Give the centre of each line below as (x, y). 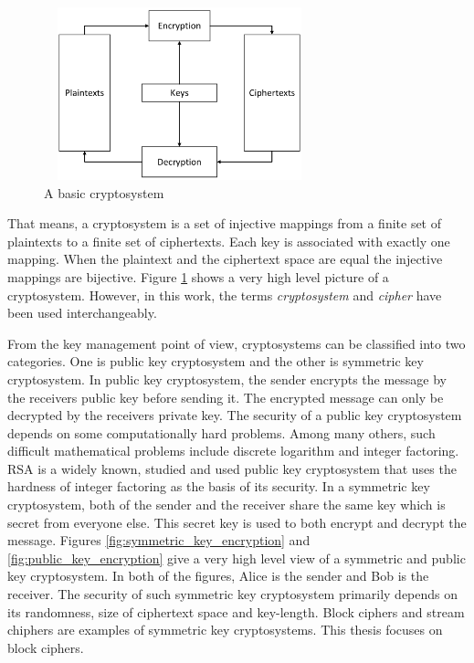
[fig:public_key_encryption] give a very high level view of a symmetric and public (237, 558)
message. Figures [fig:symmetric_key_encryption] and (159, 540)
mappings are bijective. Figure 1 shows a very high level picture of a (198, 276)
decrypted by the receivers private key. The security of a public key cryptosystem (235, 415)
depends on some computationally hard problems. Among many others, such (221, 432)
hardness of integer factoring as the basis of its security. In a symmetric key (219, 486)
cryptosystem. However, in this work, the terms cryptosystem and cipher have (225, 295)
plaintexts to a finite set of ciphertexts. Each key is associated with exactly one (229, 241)
